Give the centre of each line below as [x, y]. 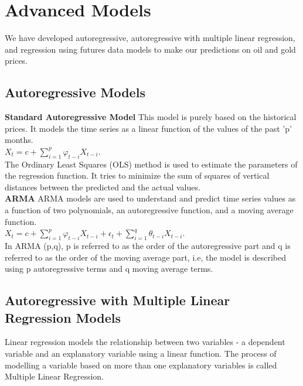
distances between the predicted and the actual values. [103, 187]
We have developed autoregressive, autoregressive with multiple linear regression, [150, 38]
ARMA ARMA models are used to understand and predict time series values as [150, 198]
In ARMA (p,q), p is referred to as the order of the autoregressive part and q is [148, 246]
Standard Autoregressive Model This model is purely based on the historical [151, 117]
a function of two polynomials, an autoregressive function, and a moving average [149, 210]
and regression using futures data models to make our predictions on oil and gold [150, 49]
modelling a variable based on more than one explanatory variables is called [141, 365]
